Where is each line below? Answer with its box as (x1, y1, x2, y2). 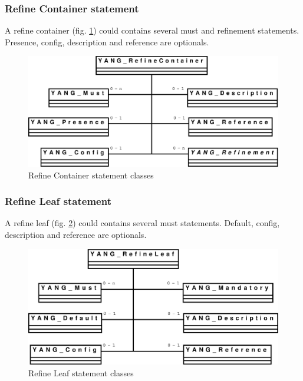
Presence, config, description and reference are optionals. (5, 35, 209, 48)
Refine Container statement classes (28, 168, 154, 181)
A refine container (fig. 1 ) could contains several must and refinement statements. (5, 24, 299, 37)
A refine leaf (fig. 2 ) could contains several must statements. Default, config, (5, 217, 280, 229)
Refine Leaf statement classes (28, 366, 134, 379)
